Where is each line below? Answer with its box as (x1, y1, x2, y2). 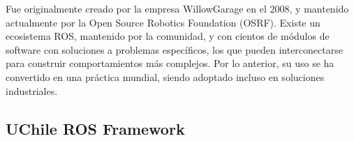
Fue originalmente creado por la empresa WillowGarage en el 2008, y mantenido (6, 1, 349, 15)
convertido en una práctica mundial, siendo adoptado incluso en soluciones (6, 69, 325, 84)
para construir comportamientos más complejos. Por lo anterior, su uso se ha (6, 56, 334, 70)
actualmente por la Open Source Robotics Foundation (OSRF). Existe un (6, 15, 320, 29)
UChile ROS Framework (6, 117, 185, 139)
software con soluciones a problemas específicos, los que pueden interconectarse (6, 42, 343, 57)
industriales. (6, 83, 58, 98)
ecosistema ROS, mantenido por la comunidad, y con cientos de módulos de (6, 29, 330, 43)
